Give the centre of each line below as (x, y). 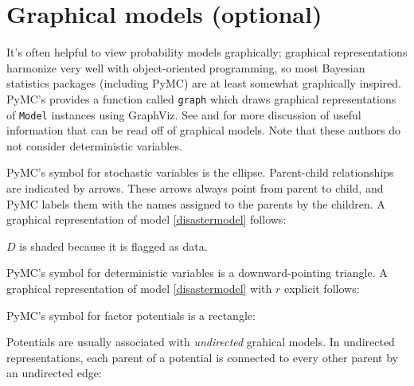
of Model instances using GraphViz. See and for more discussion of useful (184, 114)
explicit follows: (322, 288)
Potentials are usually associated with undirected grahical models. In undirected (201, 342)
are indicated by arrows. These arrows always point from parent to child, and (195, 188)
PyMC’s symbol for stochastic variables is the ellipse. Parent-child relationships (200, 172)
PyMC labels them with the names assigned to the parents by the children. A (196, 203)
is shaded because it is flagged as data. (113, 246)
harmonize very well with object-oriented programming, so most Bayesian (186, 67)
